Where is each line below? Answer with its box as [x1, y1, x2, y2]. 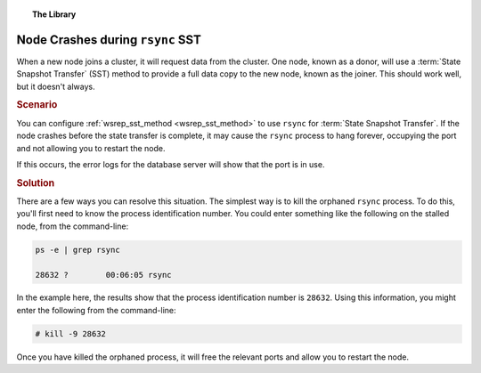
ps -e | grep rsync [35, 245, 120, 255]
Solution [16, 176, 55, 189]
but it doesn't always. [16, 81, 95, 92]
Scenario [16, 99, 58, 111]
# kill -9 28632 [35, 328, 107, 338]
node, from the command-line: [16, 221, 129, 231]
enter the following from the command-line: [16, 304, 177, 315]
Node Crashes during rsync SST [16, 32, 202, 47]
